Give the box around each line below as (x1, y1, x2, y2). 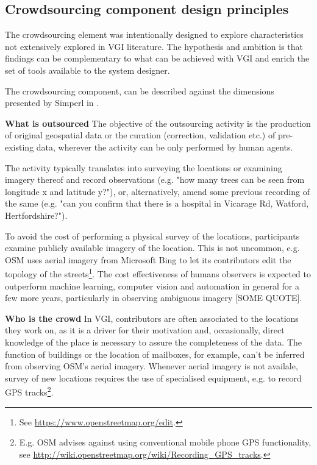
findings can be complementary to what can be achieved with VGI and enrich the (5, 52, 310, 65)
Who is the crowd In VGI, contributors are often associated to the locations (5, 311, 299, 324)
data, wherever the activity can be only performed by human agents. (36, 140, 293, 153)
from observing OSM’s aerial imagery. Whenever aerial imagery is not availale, (5, 360, 298, 372)
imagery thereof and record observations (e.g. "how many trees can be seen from (5, 173, 305, 186)
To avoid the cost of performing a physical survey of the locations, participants (5, 229, 300, 242)
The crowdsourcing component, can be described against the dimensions (5, 84, 274, 97)
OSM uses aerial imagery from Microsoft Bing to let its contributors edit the (5, 253, 291, 266)
